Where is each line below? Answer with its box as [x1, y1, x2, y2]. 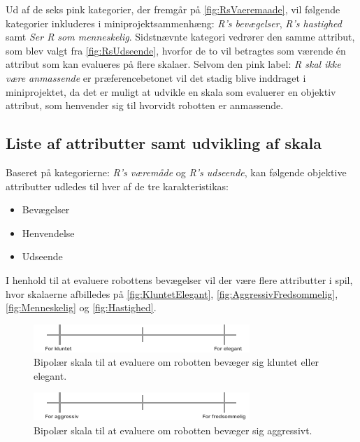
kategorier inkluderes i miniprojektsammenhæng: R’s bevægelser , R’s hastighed [6, 15, 342, 30]
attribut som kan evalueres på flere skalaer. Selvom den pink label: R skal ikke [6, 57, 341, 71]
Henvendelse [22, 225, 75, 240]
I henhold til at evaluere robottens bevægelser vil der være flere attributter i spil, [6, 272, 353, 287]
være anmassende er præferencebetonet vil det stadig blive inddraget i [6, 70, 306, 85]
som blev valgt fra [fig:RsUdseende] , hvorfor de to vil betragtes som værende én [6, 43, 346, 57]
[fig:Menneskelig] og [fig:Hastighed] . [6, 300, 157, 315]
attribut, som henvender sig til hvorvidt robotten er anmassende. [6, 98, 284, 113]
